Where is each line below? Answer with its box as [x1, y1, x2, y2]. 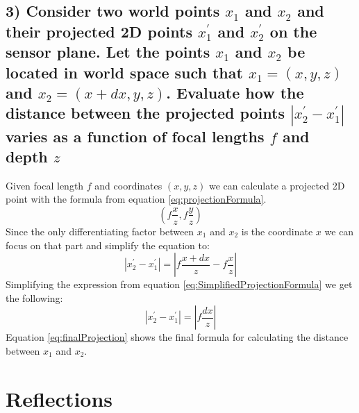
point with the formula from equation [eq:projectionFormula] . [6, 192, 267, 206]
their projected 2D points [6, 20, 192, 42]
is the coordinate [241, 224, 313, 238]
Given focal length [6, 178, 84, 192]
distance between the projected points [6, 102, 285, 124]
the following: [6, 290, 63, 305]
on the [269, 20, 317, 42]
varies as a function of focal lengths [6, 125, 265, 146]
